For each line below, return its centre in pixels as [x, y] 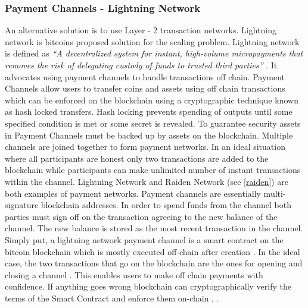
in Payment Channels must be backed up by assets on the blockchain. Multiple [149, 135]
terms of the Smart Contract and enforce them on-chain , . [112, 298]
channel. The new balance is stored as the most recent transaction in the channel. [154, 228]
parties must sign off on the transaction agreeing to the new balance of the [141, 216]
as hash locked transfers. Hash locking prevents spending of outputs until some [149, 111]
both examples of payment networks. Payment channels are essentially [133, 193]
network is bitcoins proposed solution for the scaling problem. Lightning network [152, 41]
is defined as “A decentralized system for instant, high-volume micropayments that [154, 53]
